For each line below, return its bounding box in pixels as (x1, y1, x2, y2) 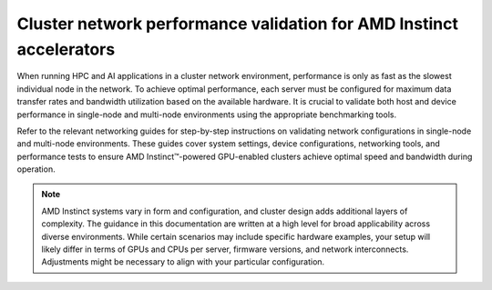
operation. (16, 164, 56, 175)
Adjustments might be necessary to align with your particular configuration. (41, 256, 325, 267)
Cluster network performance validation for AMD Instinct (16, 14, 459, 34)
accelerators (16, 39, 116, 59)
